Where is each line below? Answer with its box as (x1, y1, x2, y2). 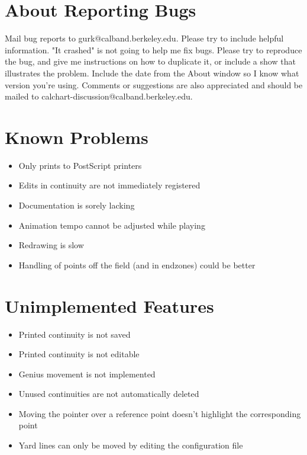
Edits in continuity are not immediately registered (18, 179, 201, 191)
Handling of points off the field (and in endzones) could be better (18, 258, 256, 271)
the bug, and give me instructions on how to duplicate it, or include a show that (5, 55, 296, 68)
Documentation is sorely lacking (18, 199, 135, 211)
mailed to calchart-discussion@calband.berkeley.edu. (5, 90, 193, 102)
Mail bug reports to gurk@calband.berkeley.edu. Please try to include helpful (5, 32, 284, 44)
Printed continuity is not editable (18, 348, 140, 360)
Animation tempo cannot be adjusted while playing (18, 219, 205, 231)
